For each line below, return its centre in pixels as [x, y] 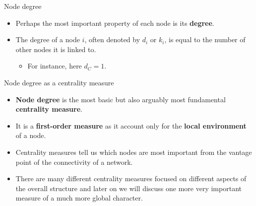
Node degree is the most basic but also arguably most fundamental [121, 99]
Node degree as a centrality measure [59, 82]
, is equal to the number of [205, 39]
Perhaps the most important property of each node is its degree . [115, 23]
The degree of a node [48, 39]
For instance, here [55, 66]
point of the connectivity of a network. [74, 162]
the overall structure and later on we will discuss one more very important [128, 188]
